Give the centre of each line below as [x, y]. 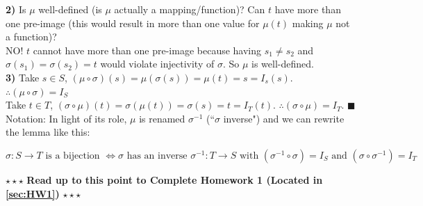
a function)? [31, 37]
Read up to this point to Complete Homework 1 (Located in [175, 179]
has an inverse [157, 156]
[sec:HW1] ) [33, 193]
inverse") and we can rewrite [284, 118]
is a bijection [73, 156]
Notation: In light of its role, [66, 118]
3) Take [23, 77]
